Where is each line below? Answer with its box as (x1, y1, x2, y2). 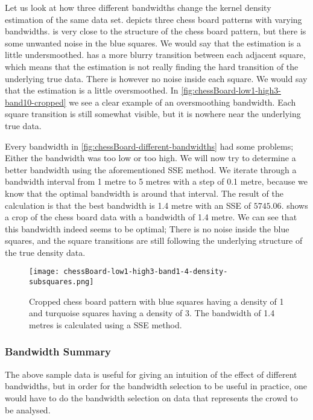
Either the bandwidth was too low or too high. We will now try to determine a (5, 151, 296, 164)
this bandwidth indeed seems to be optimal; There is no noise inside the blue (5, 222, 289, 235)
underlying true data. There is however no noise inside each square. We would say (5, 72, 308, 84)
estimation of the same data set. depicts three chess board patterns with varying (5, 13, 302, 25)
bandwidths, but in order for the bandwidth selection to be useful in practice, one (5, 380, 307, 392)
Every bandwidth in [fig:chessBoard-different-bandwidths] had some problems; (5, 139, 294, 152)
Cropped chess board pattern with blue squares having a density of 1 (29, 294, 284, 307)
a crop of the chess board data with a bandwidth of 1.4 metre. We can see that (5, 211, 297, 223)
